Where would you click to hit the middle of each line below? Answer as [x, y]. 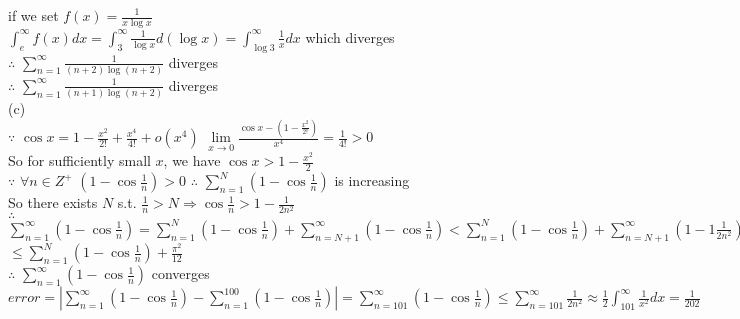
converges [180, 273]
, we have [192, 160]
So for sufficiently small [79, 160]
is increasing [372, 180]
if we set [33, 15]
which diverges [350, 36]
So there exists [53, 202]
